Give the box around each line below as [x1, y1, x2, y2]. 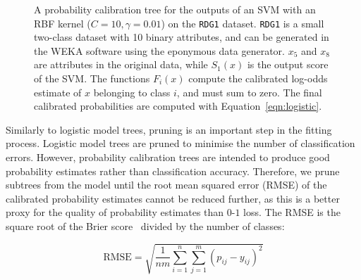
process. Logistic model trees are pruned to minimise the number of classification [6, 136, 355, 151]
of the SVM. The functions [34, 71, 150, 86]
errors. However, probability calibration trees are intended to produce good [6, 150, 330, 164]
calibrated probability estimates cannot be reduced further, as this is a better [6, 191, 340, 205]
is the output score [247, 57, 329, 72]
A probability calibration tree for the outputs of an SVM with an [34, 2, 316, 16]
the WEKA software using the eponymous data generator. [34, 43, 285, 58]
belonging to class [93, 84, 171, 99]
